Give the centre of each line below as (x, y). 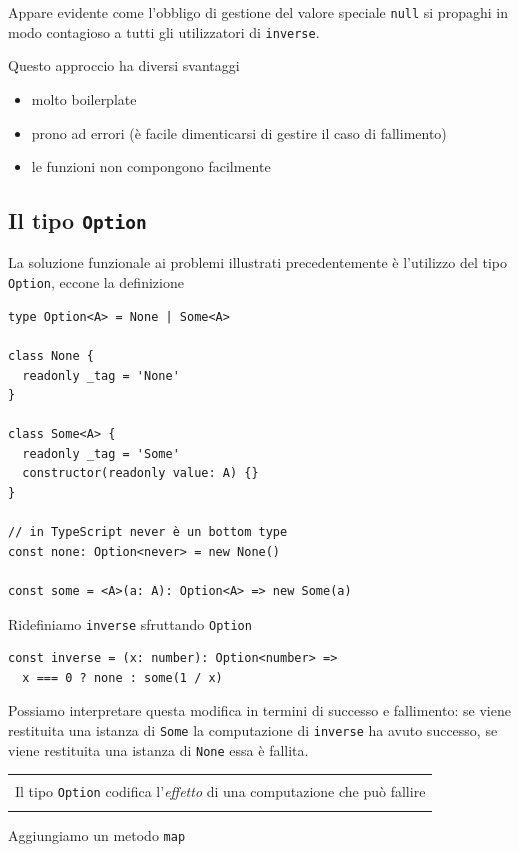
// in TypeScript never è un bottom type (148, 532)
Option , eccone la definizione (96, 282)
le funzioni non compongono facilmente (151, 166)
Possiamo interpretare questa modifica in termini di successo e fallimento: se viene (259, 710)
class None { (51, 355)
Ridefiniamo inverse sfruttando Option (130, 623)
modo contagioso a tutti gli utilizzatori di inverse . (164, 31)
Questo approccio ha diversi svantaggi (124, 65)
